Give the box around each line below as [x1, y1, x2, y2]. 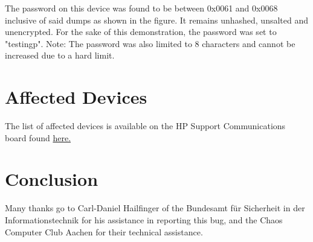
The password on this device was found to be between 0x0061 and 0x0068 [5, 2, 278, 14]
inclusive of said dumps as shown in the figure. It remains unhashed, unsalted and [5, 13, 308, 26]
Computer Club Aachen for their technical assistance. [5, 225, 203, 238]
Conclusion [5, 167, 98, 191]
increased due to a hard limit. [5, 49, 115, 62]
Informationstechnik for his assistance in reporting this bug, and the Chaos [5, 214, 283, 226]
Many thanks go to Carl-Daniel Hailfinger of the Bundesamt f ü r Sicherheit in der [5, 202, 305, 214]
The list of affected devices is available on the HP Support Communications [5, 119, 286, 132]
